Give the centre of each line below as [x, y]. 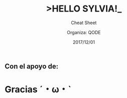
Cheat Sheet [84, 23]
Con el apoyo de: [32, 66]
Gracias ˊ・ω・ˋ [38, 90]
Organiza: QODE [84, 32]
